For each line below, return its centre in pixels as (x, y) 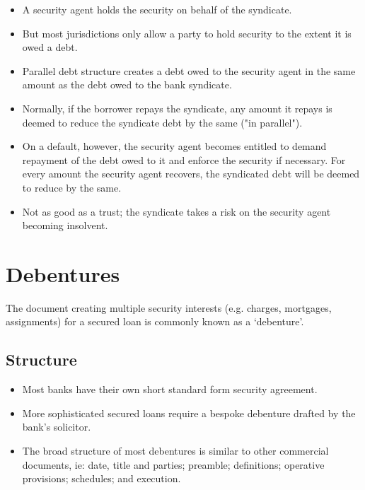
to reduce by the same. (72, 187)
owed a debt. (50, 47)
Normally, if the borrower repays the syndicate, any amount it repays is (177, 108)
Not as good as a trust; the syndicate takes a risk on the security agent (176, 211)
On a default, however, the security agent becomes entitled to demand (174, 146)
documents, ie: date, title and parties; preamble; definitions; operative (173, 464)
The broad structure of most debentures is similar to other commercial (175, 451)
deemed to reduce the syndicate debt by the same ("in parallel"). (162, 122)
